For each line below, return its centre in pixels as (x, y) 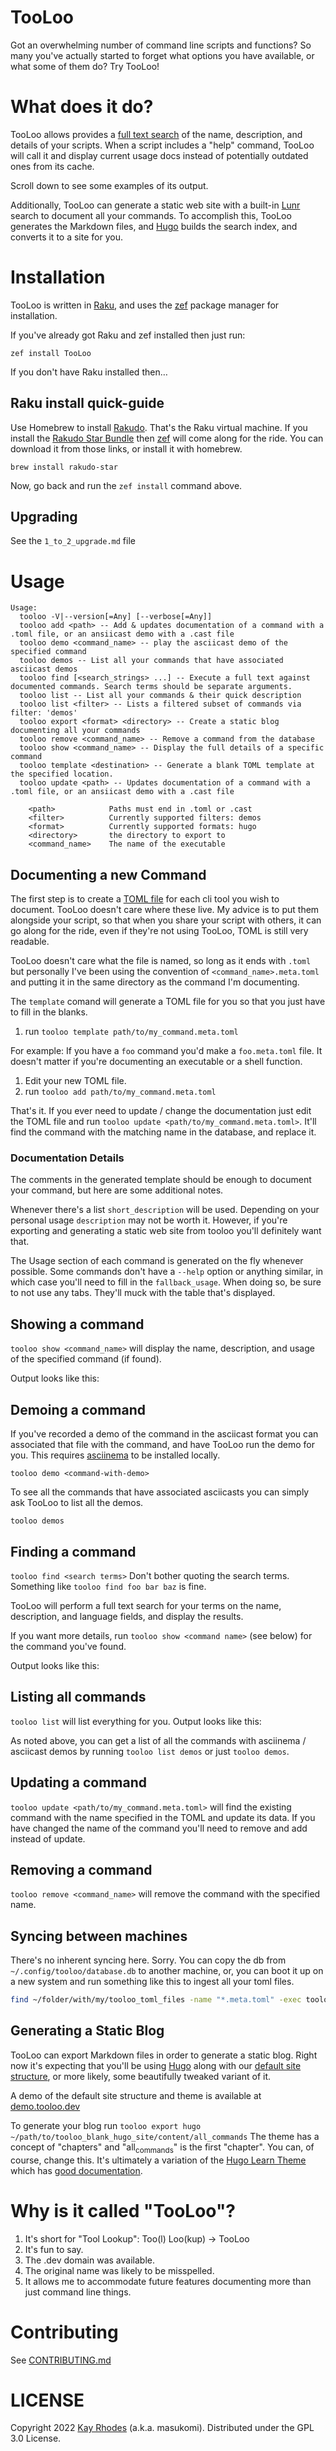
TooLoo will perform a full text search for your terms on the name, (146, 1605)
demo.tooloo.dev (45, 2106)
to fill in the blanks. (49, 1012)
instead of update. (48, 1838)
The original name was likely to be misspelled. (119, 2270)
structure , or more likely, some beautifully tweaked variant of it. (141, 2076)
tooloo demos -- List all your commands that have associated (151, 661)
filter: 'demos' (44, 713)
